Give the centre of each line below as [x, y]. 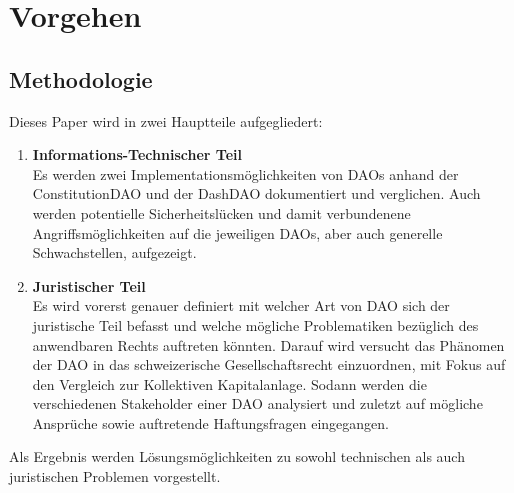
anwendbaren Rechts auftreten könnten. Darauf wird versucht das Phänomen [268, 344]
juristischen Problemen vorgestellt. [115, 476]
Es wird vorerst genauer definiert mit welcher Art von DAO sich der [241, 305]
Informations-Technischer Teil [137, 154]
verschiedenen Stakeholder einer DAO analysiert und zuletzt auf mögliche [257, 403]
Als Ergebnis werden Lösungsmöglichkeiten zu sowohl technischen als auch [237, 456]
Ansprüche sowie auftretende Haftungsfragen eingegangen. [210, 422]
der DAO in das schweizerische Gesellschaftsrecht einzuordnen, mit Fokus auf [269, 364]
